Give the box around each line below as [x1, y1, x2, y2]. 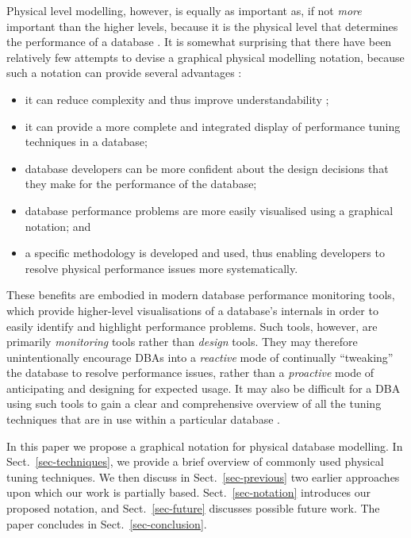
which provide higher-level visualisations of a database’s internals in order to [6, 302, 378, 318]
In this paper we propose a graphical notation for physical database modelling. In [6, 437, 403, 454]
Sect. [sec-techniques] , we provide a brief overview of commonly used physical [6, 453, 384, 470]
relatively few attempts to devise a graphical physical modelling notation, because [6, 48, 405, 65]
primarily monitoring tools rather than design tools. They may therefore [6, 333, 358, 350]
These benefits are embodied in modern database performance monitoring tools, [6, 286, 395, 303]
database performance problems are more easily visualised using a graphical [25, 202, 394, 218]
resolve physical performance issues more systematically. [25, 259, 298, 276]
